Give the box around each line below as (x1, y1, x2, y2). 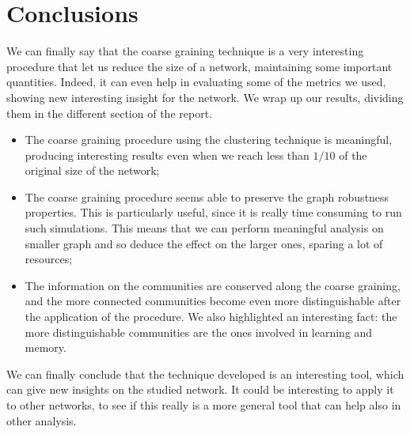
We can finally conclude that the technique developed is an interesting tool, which (6, 365, 404, 382)
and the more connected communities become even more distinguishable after (25, 292, 401, 309)
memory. (25, 339, 66, 356)
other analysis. (6, 412, 77, 428)
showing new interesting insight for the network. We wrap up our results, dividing (6, 89, 404, 105)
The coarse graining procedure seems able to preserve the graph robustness (25, 188, 389, 205)
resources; (25, 251, 73, 267)
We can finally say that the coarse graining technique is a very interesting (6, 43, 364, 59)
